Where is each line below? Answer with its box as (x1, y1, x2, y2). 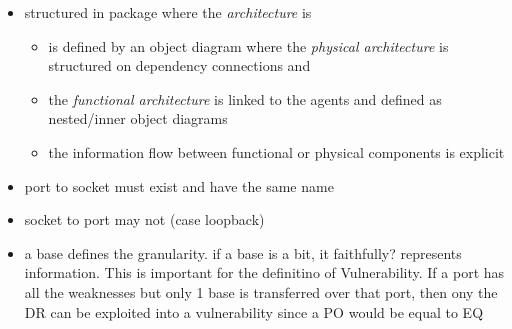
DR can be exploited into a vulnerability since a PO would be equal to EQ (24, 301, 484, 322)
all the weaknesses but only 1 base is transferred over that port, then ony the (24, 281, 498, 302)
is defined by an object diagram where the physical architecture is (48, 35, 449, 56)
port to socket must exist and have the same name (24, 175, 334, 196)
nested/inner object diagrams (48, 108, 228, 129)
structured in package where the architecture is (24, 2, 312, 22)
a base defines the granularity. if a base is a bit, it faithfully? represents (24, 242, 462, 263)
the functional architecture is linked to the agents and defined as (48, 88, 442, 109)
